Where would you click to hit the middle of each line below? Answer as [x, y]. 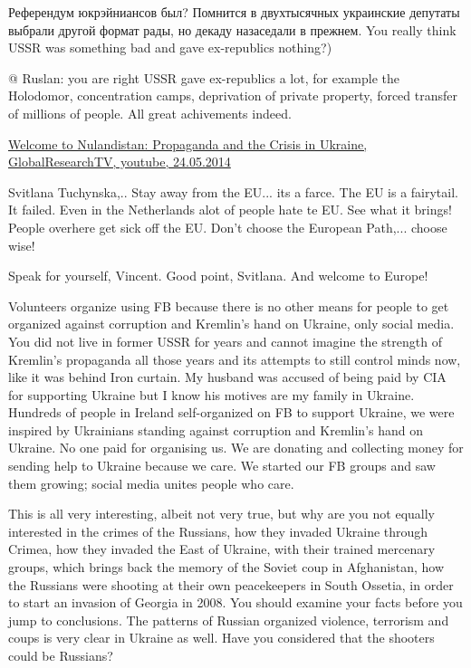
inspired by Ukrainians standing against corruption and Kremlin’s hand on [216, 429]
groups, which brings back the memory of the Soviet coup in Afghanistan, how [226, 567]
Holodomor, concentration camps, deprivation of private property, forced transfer [233, 95]
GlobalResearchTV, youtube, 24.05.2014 [120, 162]
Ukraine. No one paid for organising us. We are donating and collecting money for [236, 448]
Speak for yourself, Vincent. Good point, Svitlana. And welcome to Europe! [218, 276]
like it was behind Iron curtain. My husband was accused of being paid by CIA [227, 377]
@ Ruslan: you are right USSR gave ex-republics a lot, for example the [204, 77]
